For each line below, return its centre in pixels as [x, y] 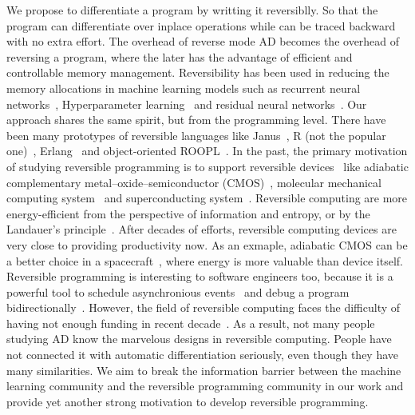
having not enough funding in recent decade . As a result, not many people [191, 323]
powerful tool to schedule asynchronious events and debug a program [178, 291]
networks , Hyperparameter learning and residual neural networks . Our [187, 104]
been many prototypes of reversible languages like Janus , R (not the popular [196, 135]
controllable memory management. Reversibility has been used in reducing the [198, 72]
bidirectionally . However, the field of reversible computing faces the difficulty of [204, 307]
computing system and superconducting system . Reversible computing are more [207, 198]
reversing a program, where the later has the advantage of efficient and [180, 56]
